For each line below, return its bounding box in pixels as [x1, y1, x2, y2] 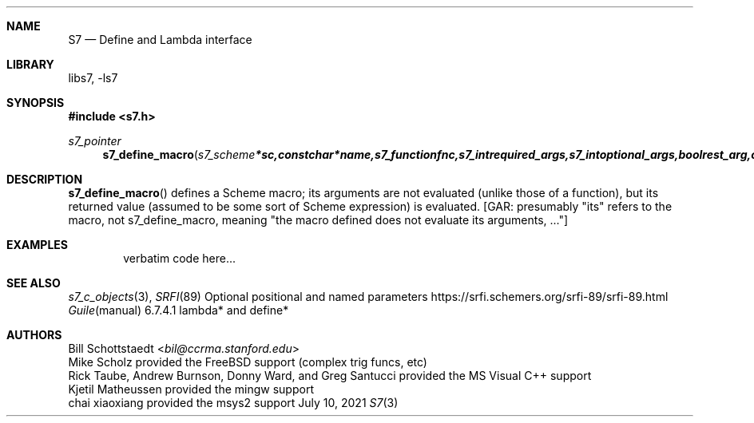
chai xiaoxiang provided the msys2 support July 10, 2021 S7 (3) [68, 396, 399, 409]
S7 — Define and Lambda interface [68, 33, 252, 46]
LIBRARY [6, 57, 54, 71]
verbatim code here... [123, 251, 236, 265]
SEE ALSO [6, 276, 61, 290]
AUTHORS [6, 328, 62, 342]
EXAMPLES [6, 238, 68, 251]
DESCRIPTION [6, 172, 83, 186]
